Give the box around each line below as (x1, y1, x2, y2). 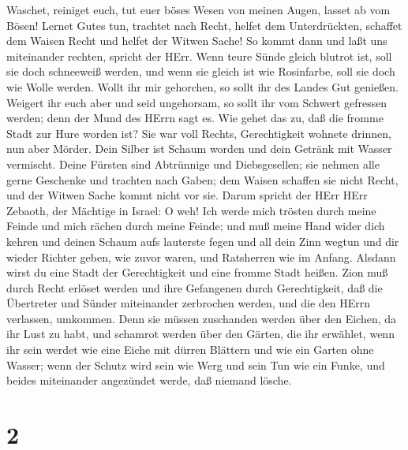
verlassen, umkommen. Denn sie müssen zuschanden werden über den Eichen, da (6, 310, 397, 326)
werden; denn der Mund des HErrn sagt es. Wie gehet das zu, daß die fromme (6, 110, 384, 126)
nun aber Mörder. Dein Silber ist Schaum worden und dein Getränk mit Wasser (6, 140, 392, 157)
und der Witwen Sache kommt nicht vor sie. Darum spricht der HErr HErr (6, 187, 368, 203)
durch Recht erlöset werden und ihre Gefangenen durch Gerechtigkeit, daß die (6, 279, 383, 296)
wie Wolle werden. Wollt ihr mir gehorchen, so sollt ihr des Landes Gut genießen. (6, 78, 399, 95)
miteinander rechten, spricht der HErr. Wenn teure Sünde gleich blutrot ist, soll (6, 47, 392, 64)
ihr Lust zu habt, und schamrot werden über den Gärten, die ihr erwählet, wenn (6, 325, 395, 342)
